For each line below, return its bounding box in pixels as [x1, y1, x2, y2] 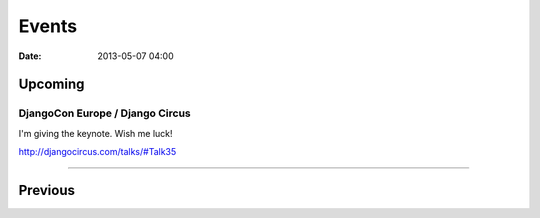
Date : [18, 50, 42, 62]
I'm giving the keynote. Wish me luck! [18, 127, 174, 139]
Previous [18, 181, 75, 199]
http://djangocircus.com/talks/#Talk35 [18, 146, 177, 158]
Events [18, 15, 78, 37]
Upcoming [18, 76, 85, 93]
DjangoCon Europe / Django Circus [18, 106, 192, 120]
